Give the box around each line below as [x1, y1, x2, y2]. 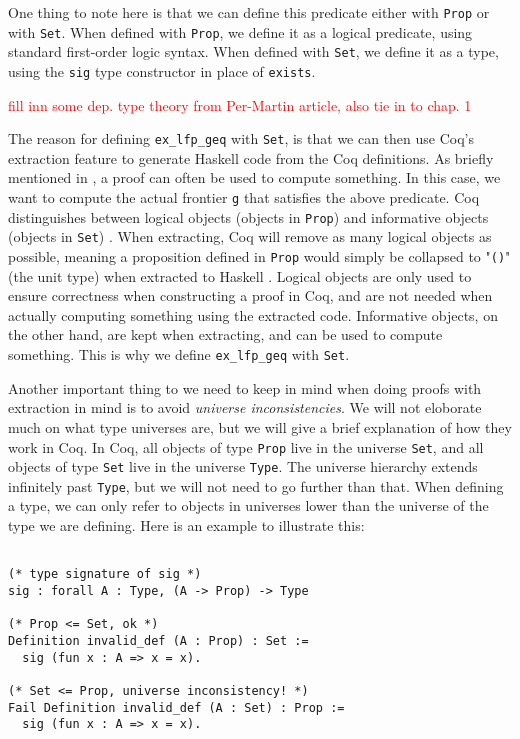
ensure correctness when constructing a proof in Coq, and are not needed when [8, 285, 493, 306]
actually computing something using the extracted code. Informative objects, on [8, 304, 498, 325]
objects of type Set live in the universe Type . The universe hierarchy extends [8, 456, 478, 477]
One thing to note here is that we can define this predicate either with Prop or [8, 2, 490, 22]
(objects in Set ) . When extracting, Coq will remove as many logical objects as [8, 226, 492, 247]
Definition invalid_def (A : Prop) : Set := [8, 633, 309, 648]
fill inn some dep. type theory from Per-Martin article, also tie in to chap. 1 [8, 94, 472, 115]
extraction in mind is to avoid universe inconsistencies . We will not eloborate [8, 397, 482, 418]
